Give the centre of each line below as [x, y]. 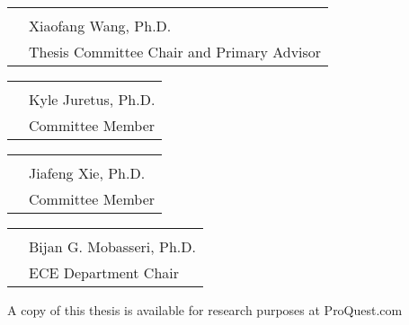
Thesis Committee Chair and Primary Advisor [175, 52]
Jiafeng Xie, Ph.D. [87, 173]
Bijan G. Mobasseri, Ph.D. [112, 246]
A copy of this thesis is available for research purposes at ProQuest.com [205, 310]
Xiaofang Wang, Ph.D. [100, 26]
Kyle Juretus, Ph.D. [92, 99]
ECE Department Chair [104, 272]
